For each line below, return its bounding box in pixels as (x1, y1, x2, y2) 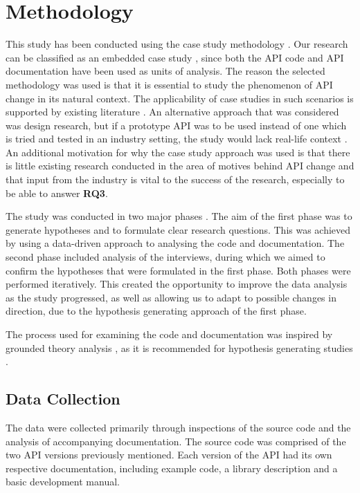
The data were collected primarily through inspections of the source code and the (6, 420, 351, 434)
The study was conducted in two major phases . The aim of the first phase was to (6, 209, 352, 223)
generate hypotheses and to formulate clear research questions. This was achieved (6, 222, 351, 236)
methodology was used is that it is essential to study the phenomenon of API (6, 77, 333, 91)
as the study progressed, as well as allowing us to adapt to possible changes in (6, 290, 336, 304)
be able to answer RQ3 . (6, 185, 108, 200)
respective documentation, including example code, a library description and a (6, 461, 338, 475)
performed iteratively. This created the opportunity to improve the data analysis (6, 277, 348, 291)
